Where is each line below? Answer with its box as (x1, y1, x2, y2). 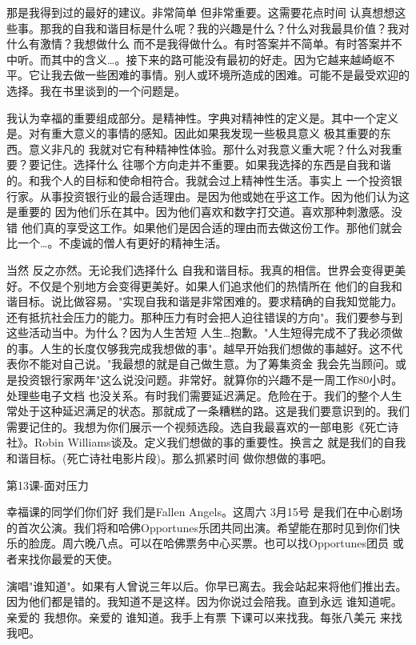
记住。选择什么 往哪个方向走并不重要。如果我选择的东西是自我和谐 (39, 156, 391, 173)
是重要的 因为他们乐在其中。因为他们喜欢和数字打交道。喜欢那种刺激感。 (6, 203, 391, 220)
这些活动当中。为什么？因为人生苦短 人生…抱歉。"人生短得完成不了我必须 (6, 324, 392, 341)
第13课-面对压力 (6, 476, 89, 493)
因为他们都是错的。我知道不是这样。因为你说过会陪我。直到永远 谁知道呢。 (6, 593, 402, 610)
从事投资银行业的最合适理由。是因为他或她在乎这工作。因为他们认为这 (39, 187, 410, 204)
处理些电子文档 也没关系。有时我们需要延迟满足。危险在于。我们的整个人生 (6, 387, 402, 403)
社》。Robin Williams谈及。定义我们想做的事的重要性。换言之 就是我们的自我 (6, 434, 406, 451)
